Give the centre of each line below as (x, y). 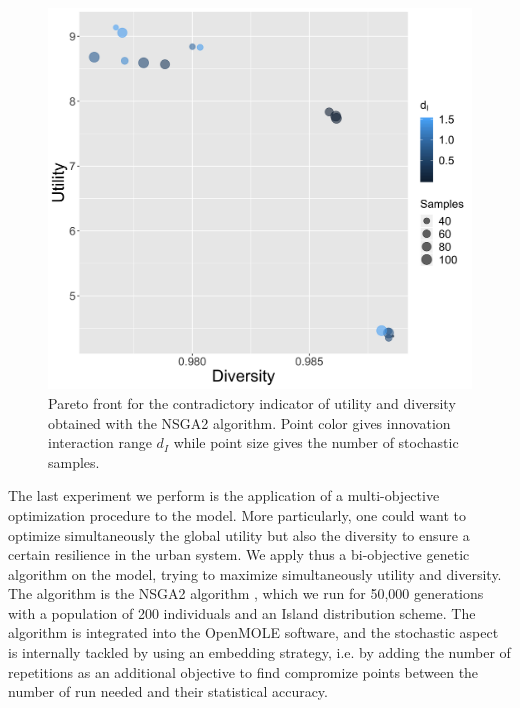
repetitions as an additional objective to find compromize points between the (243, 671)
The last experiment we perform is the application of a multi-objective (224, 495)
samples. (74, 461)
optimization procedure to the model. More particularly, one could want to (237, 514)
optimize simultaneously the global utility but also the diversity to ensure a (239, 534)
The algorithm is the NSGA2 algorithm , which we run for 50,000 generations (246, 593)
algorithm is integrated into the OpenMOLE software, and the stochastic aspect (253, 632)
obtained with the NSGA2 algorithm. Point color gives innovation (249, 422)
